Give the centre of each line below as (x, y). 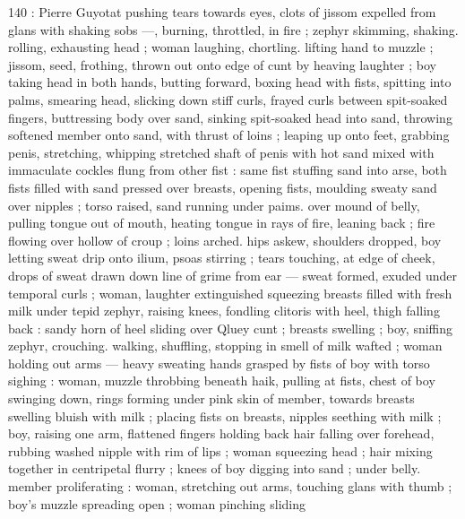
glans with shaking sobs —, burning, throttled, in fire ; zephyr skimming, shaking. (233, 29)
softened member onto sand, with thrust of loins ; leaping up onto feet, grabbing (229, 135)
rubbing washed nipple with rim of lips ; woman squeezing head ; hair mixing (220, 450)
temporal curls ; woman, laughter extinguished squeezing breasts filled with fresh (230, 293)
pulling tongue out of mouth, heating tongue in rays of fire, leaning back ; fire (222, 223)
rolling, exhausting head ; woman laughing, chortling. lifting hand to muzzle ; (221, 47)
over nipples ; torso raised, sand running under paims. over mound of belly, (214, 205)
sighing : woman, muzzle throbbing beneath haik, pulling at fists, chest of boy (222, 381)
